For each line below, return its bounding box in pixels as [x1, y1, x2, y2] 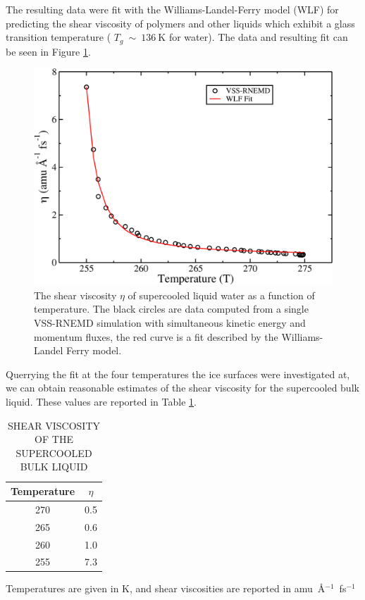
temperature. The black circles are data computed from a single [34, 301, 309, 316]
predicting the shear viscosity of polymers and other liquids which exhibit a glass [6, 15, 355, 30]
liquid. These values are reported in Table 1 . [6, 394, 197, 409]
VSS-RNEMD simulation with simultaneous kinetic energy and [34, 315, 306, 330]
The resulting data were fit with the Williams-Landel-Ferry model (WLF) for [6, 2, 339, 16]
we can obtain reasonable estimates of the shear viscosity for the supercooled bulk [6, 380, 359, 395]
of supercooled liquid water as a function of [128, 287, 315, 302]
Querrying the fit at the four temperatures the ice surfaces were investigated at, [6, 366, 350, 381]
